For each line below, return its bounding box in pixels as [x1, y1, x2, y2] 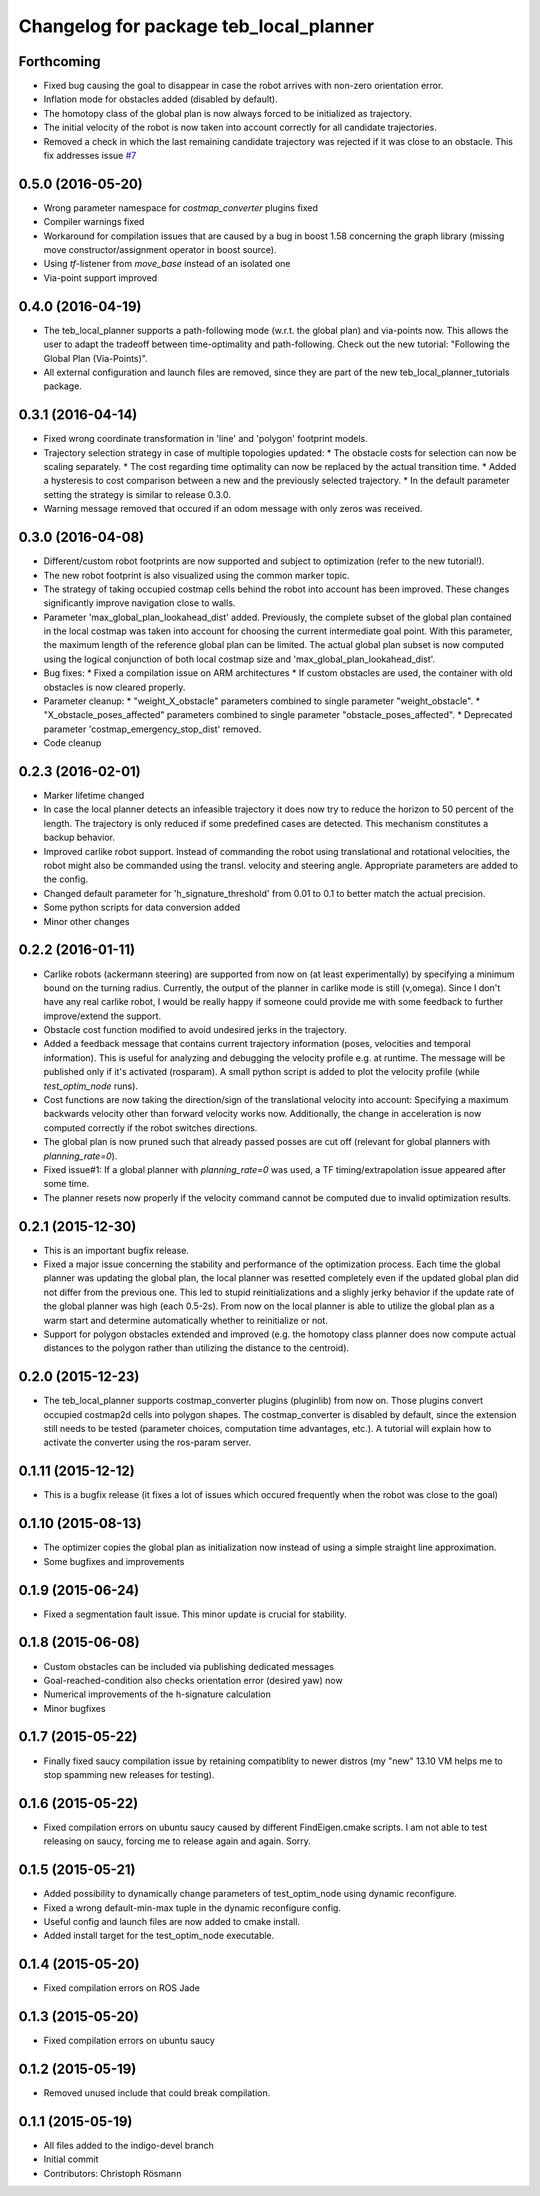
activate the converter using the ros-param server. [43, 1436, 252, 1449]
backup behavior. [43, 831, 115, 844]
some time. [43, 1178, 90, 1190]
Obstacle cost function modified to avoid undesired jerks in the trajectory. [43, 1024, 347, 1036]
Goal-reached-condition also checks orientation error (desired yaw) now [43, 1674, 344, 1686]
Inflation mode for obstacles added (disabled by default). [43, 93, 279, 105]
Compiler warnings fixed [43, 216, 145, 228]
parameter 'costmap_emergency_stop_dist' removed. [43, 723, 262, 735]
